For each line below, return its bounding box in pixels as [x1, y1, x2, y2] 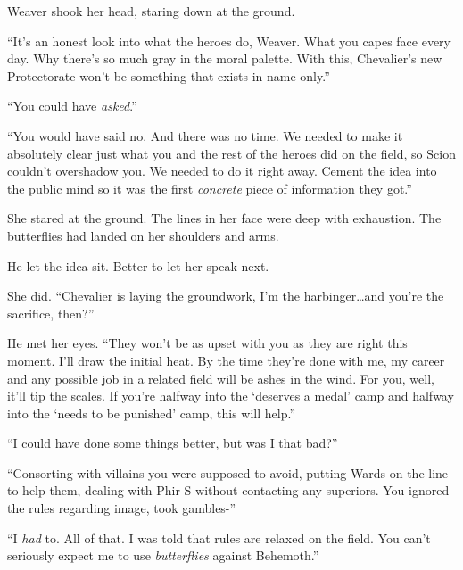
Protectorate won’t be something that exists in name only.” [7, 66, 330, 85]
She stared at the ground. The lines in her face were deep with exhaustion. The [7, 209, 442, 227]
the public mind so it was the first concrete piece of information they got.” [7, 178, 412, 197]
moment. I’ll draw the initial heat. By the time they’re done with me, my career [7, 351, 445, 369]
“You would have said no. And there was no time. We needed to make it [7, 126, 403, 145]
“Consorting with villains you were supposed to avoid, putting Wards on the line [7, 463, 449, 482]
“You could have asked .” [7, 96, 137, 115]
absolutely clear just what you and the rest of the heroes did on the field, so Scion [7, 144, 456, 162]
